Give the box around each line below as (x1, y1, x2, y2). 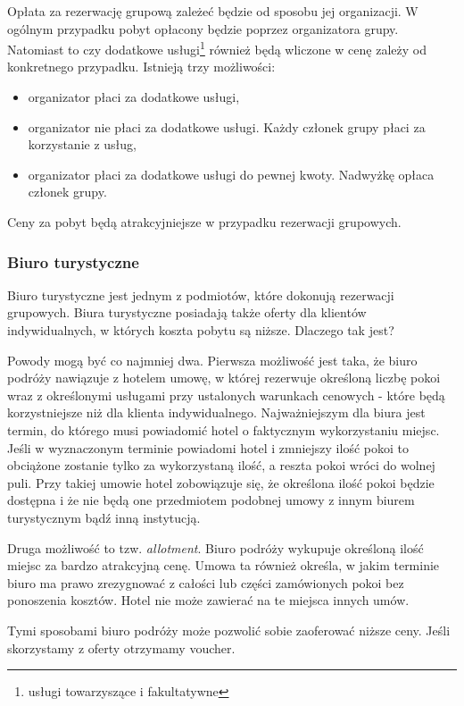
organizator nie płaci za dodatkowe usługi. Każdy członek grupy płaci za (28, 117, 426, 136)
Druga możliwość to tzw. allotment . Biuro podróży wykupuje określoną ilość (7, 538, 424, 557)
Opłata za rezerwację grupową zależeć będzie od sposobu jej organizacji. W (7, 2, 418, 20)
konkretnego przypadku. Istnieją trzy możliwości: (7, 57, 276, 76)
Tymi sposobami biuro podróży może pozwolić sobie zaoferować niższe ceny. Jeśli (7, 620, 451, 639)
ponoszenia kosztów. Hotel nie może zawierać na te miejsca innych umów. (7, 591, 410, 609)
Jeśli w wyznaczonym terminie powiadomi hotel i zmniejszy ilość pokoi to (7, 438, 409, 457)
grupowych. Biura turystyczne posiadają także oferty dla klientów (7, 303, 367, 322)
